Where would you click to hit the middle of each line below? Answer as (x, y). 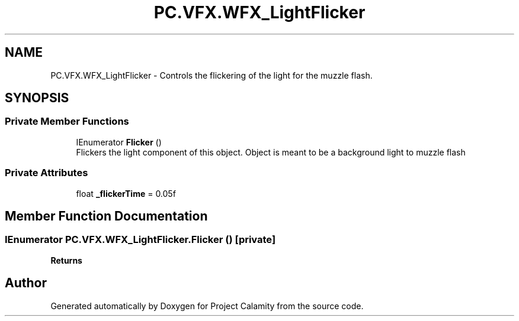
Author (26, 283)
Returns (66, 260)
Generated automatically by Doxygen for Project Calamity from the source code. (207, 306)
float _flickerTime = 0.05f (126, 193)
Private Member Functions (67, 121)
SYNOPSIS (37, 98)
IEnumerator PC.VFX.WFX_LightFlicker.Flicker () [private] (140, 240)
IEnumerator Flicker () (119, 142)
